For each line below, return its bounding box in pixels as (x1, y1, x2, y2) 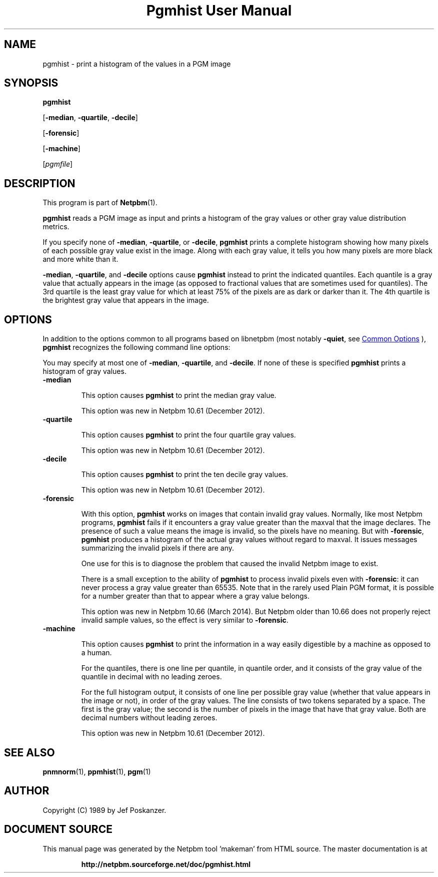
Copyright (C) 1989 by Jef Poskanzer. (42, 805, 166, 814)
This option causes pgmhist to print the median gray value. (81, 391, 276, 400)
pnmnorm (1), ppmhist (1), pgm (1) (42, 767, 151, 776)
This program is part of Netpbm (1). (42, 198, 157, 207)
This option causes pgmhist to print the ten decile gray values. (81, 470, 288, 479)
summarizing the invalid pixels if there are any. (81, 544, 234, 553)
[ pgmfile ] (42, 160, 73, 169)
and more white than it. (42, 255, 118, 264)
